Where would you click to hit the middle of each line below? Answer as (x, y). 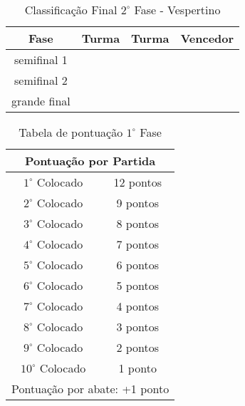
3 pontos (138, 327)
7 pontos (138, 244)
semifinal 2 (41, 80)
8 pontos (138, 223)
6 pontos (138, 265)
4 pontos (138, 306)
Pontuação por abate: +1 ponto (90, 389)
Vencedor (207, 38)
